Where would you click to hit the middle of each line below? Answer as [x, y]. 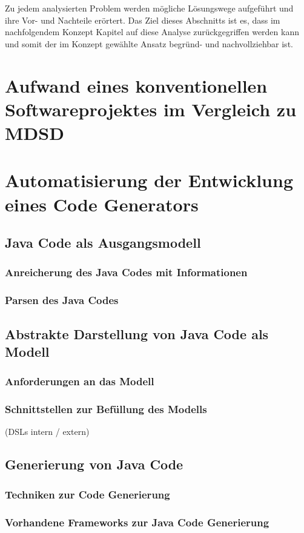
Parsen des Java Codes [62, 300]
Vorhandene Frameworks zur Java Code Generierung [137, 522]
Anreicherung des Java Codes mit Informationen [126, 272]
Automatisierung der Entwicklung [149, 180]
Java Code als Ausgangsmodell [103, 243]
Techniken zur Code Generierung [88, 494]
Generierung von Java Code [94, 464]
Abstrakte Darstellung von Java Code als [137, 333]
